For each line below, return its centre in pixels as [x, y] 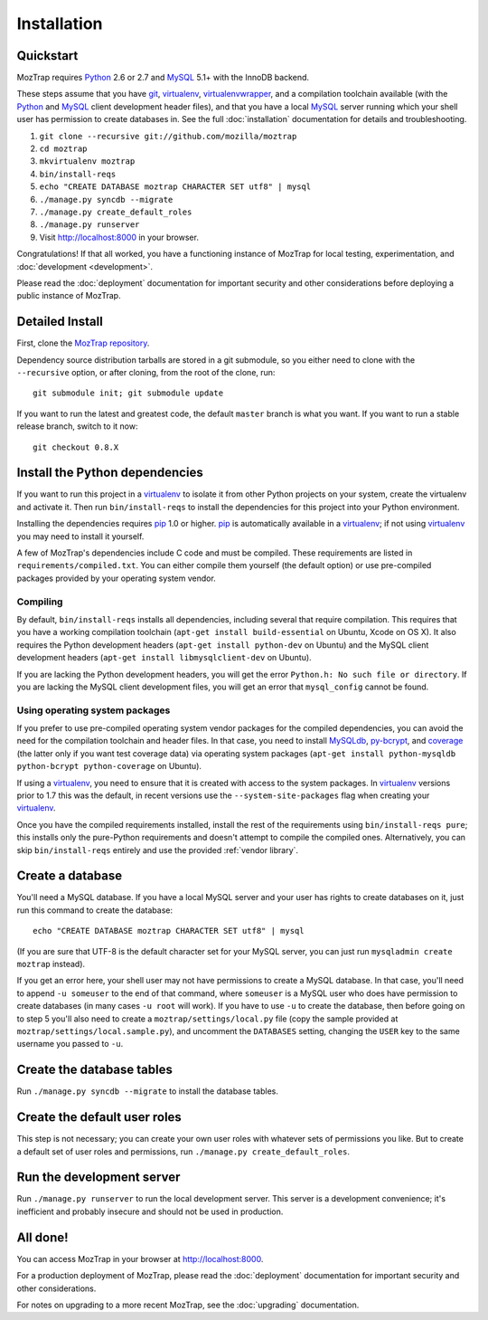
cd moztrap [63, 149]
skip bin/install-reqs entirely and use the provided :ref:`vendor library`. [157, 850]
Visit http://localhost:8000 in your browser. [119, 237]
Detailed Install [60, 322]
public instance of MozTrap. [69, 296]
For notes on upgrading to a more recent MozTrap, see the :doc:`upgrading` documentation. [188, 1305]
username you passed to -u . [70, 1044]
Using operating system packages [94, 710]
